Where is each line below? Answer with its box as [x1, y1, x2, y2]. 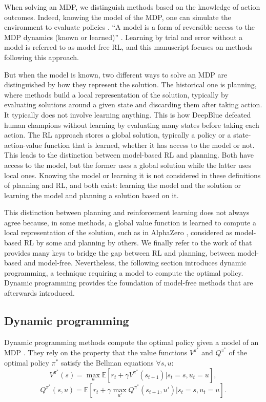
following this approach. [4, 51, 79, 62]
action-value [4, 139, 42, 150]
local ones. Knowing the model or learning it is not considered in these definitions [4, 169, 261, 180]
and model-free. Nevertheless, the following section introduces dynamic [24, 257, 247, 268]
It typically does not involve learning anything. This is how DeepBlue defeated [4, 109, 251, 120]
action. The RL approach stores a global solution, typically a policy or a [4, 129, 231, 140]
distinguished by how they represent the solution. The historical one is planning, [4, 79, 257, 90]
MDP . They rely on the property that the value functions [4, 347, 188, 358]
